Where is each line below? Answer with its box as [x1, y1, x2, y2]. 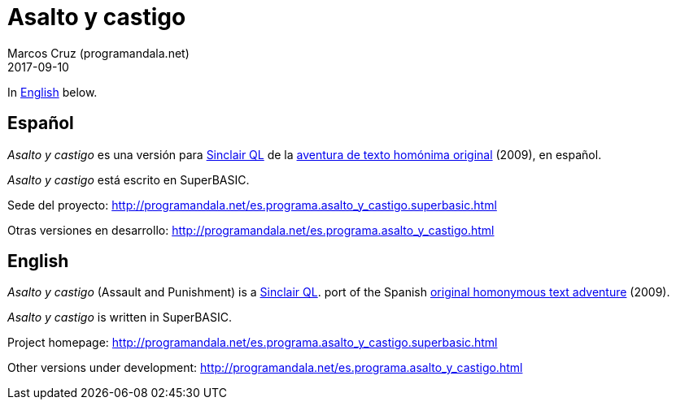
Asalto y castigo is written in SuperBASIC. [7, 310, 233, 325]
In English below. [7, 84, 98, 99]
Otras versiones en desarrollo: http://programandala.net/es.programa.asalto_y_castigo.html [7, 222, 495, 237]
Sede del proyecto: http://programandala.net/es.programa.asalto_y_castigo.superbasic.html [7, 197, 497, 212]
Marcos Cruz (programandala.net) [7, 45, 190, 60]
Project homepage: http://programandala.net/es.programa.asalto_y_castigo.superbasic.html [7, 335, 498, 350]
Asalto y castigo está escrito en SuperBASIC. [7, 172, 250, 187]
